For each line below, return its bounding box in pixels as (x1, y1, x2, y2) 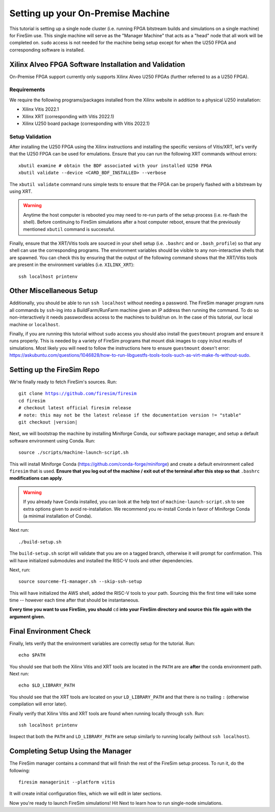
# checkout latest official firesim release (18, 405, 132, 411)
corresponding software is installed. (9, 46, 85, 53)
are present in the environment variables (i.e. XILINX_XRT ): (9, 261, 134, 268)
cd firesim (18, 398, 46, 404)
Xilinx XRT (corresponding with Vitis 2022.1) (22, 113, 115, 119)
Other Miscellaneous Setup (9, 286, 98, 295)
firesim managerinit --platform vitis (18, 779, 116, 785)
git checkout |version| (18, 420, 78, 425)
